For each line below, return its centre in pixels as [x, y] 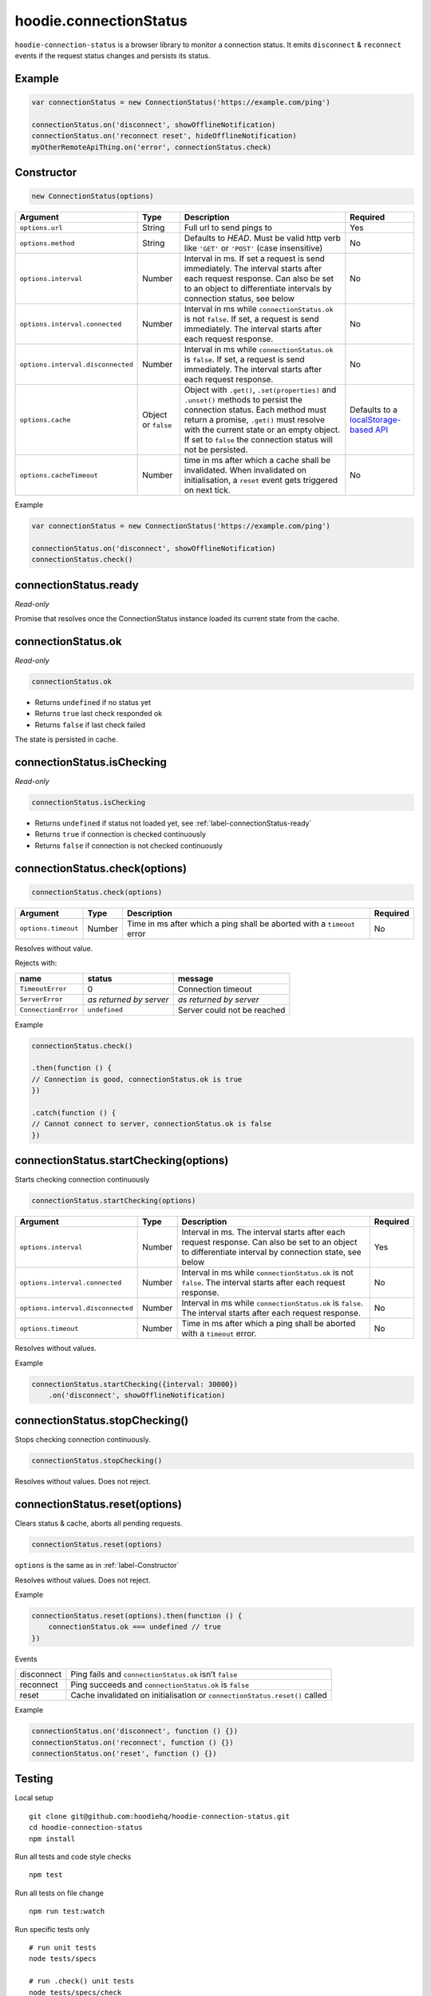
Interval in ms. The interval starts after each [263, 1232]
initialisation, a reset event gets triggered [261, 481]
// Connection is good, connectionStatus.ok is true [137, 1079]
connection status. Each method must [255, 410]
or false [157, 425]
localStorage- [376, 420]
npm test [46, 1875]
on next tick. [207, 490]
